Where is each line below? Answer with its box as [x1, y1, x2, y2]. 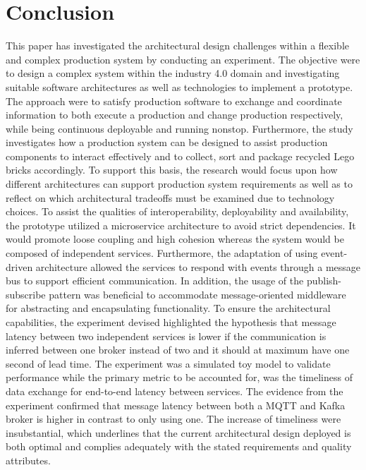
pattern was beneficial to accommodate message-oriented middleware [49, 287, 346, 301]
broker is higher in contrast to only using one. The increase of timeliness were [6, 411, 341, 426]
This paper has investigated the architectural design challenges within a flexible [6, 38, 350, 53]
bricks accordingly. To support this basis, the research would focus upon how [6, 162, 338, 177]
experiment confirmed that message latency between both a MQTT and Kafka [6, 397, 346, 412]
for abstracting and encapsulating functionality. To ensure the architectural [6, 301, 331, 315]
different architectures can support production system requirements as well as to [6, 176, 353, 191]
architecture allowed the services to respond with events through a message [35, 259, 361, 274]
